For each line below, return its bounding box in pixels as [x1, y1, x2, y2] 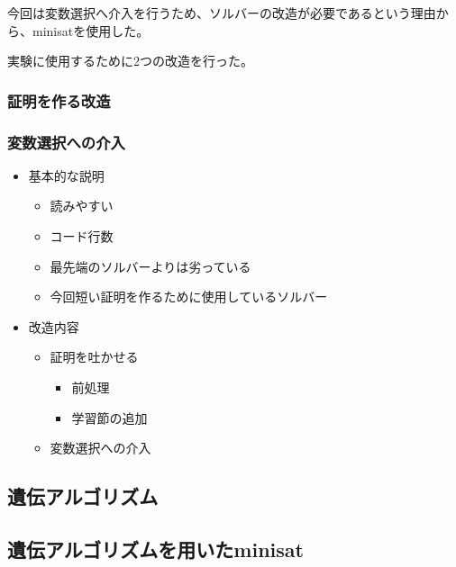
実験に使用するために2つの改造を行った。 [7, 51, 253, 70]
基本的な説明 [28, 166, 105, 184]
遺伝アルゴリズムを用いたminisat [7, 535, 304, 562]
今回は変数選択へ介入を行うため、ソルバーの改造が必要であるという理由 [7, 4, 436, 22]
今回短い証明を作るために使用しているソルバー [50, 287, 328, 306]
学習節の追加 [71, 408, 148, 427]
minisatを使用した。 [32, 21, 150, 40]
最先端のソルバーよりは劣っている [50, 256, 251, 275]
